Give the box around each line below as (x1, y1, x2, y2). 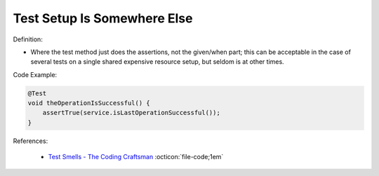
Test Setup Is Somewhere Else (13, 11, 193, 26)
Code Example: (13, 70, 58, 79)
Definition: (13, 35, 44, 43)
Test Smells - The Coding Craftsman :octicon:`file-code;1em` (48, 153, 224, 161)
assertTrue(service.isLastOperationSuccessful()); (42, 109, 220, 117)
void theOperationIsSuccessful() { (27, 99, 150, 107)
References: (13, 137, 48, 145)
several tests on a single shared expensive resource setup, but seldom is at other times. (30, 57, 284, 66)
